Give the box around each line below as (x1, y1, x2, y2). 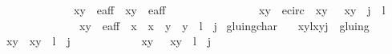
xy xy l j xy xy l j (6, 33, 212, 49)
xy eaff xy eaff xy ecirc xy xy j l (73, 2, 386, 17)
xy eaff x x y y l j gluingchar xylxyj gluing (79, 17, 370, 33)
